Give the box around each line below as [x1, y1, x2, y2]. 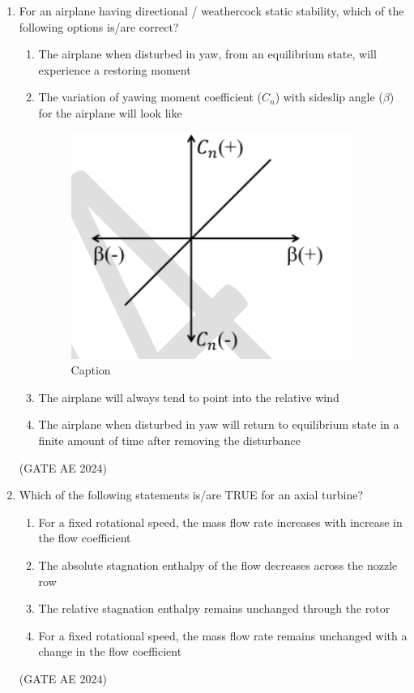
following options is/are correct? [19, 18, 179, 35]
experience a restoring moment [38, 61, 191, 78]
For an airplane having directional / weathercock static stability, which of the [19, 2, 404, 19]
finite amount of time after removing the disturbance [38, 431, 301, 448]
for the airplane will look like [38, 104, 182, 121]
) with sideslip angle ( [275, 88, 383, 105]
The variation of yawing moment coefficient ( [38, 88, 262, 105]
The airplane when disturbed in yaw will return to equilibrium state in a [38, 416, 399, 433]
